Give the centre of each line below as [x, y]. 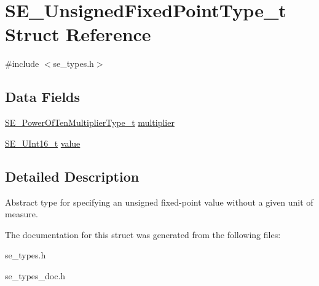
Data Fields [43, 97]
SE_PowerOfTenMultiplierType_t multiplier [90, 122]
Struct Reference [78, 34]
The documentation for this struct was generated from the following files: [143, 234]
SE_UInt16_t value [43, 143]
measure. [22, 214]
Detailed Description [72, 176]
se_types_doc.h [35, 275]
